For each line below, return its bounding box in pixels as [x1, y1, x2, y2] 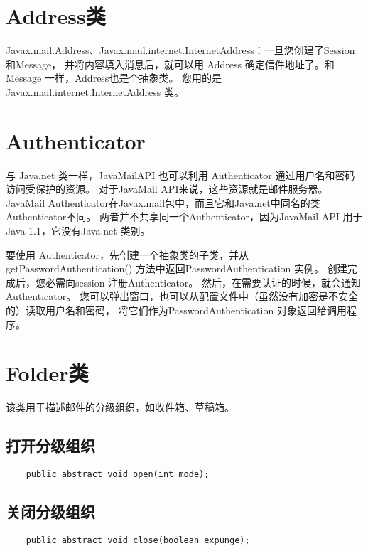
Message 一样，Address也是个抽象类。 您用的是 [6, 70, 222, 85]
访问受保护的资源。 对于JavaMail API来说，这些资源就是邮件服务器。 [6, 181, 328, 196]
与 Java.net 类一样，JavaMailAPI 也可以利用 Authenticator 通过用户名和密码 [6, 167, 355, 182]
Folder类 [6, 358, 89, 387]
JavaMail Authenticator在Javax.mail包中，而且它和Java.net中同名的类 [6, 195, 320, 210]
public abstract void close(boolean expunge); [26, 535, 250, 545]
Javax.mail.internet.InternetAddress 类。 [6, 84, 184, 99]
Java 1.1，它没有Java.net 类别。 [6, 223, 151, 237]
